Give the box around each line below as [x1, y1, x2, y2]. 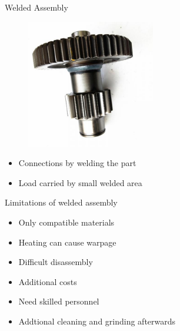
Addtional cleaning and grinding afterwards [18, 315, 176, 327]
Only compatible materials [18, 216, 115, 228]
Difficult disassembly [18, 256, 93, 268]
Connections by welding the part [18, 157, 136, 169]
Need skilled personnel [18, 295, 99, 307]
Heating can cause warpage [18, 236, 116, 248]
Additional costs [18, 275, 77, 287]
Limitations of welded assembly [5, 196, 118, 208]
